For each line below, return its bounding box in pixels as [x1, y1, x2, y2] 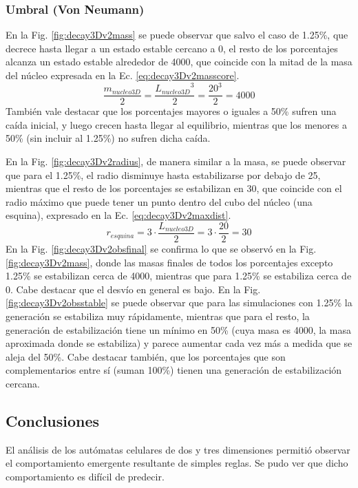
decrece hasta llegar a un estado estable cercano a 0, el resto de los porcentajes [6, 41, 338, 55]
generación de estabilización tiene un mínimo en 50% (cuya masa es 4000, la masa [6, 322, 351, 337]
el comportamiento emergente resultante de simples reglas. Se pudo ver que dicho [6, 456, 348, 470]
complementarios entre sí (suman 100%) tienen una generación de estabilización [6, 363, 342, 377]
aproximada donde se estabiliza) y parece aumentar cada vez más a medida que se [6, 336, 352, 350]
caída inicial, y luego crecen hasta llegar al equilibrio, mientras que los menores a [6, 117, 347, 131]
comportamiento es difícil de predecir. [6, 469, 165, 483]
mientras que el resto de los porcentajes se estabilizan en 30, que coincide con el [6, 181, 342, 195]
